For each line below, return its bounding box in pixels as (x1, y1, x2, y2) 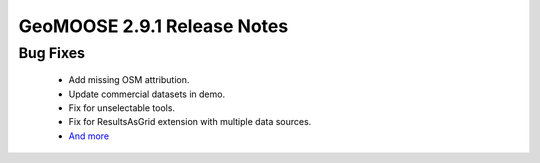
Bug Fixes (18, 44, 85, 62)
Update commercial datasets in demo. (68, 88, 225, 100)
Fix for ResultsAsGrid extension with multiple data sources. (68, 116, 312, 128)
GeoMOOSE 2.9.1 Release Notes (18, 15, 289, 37)
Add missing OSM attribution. (68, 74, 190, 86)
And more (68, 130, 110, 142)
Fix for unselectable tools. (68, 101, 175, 114)
